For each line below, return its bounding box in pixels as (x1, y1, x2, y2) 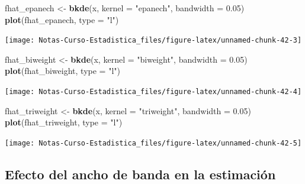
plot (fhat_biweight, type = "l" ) (5, 64, 120, 77)
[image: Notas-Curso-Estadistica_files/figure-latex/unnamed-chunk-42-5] (5, 138, 302, 147)
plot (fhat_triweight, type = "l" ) (5, 116, 123, 128)
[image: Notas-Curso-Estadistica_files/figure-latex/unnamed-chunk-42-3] (5, 36, 302, 45)
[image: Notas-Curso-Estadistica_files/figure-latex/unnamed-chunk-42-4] (5, 88, 302, 96)
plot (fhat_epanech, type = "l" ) (5, 13, 119, 25)
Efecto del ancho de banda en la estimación (5, 164, 276, 183)
